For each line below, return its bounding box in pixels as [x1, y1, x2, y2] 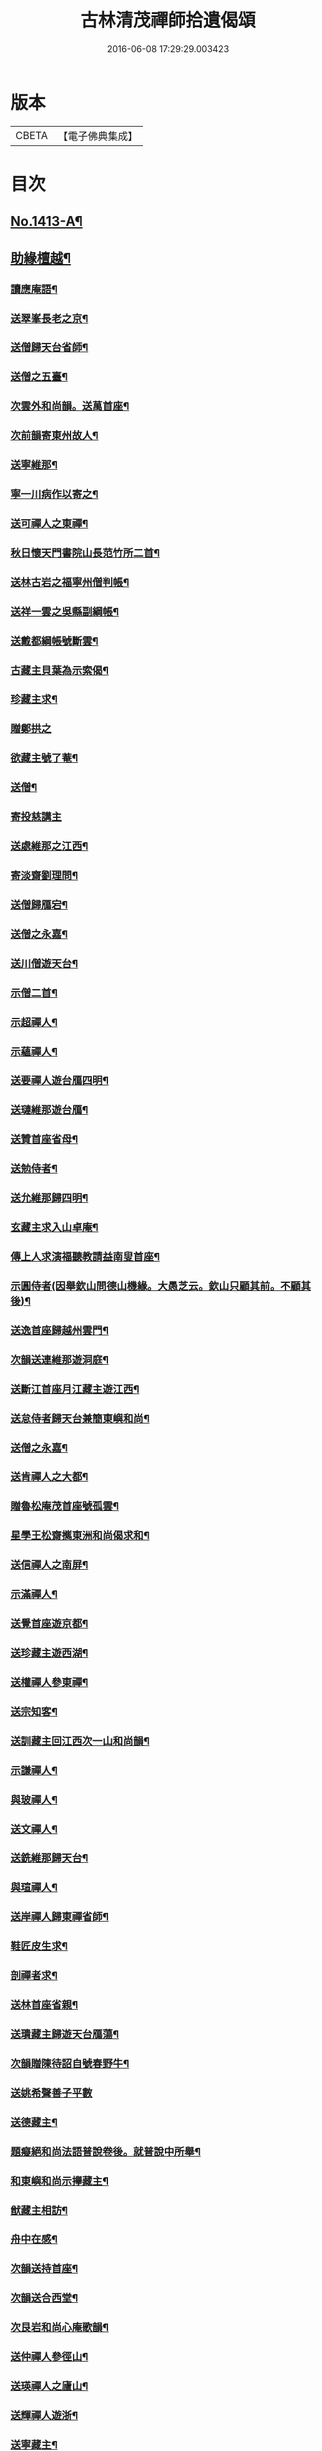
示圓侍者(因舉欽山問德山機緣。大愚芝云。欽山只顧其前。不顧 [10, 1279, 302, 1293]
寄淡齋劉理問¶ [10, 869, 78, 883]
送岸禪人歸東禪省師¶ [10, 1910, 110, 1924]
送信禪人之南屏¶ [10, 1558, 89, 1572]
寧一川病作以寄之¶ [10, 487, 99, 501]
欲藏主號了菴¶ [10, 751, 78, 765]
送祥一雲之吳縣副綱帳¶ [10, 604, 120, 618]
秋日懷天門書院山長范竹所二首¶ [10, 546, 160, 560]
